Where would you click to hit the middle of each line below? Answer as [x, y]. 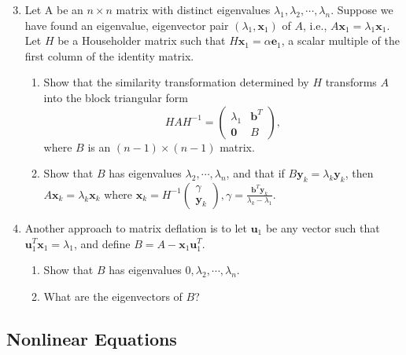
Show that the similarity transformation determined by [176, 82]
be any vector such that [323, 227]
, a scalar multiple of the [340, 40]
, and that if [255, 173]
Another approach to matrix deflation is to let [136, 227]
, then [359, 173]
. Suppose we [362, 9]
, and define [102, 243]
